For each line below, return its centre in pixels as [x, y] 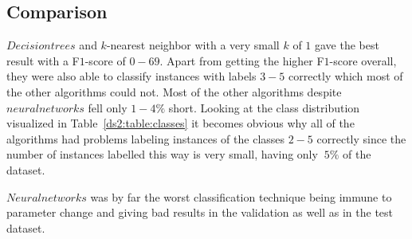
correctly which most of [345, 76]
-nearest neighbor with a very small [193, 45]
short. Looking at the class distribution [264, 107]
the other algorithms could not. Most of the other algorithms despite [174, 91]
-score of [105, 60]
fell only [108, 107]
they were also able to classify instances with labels [131, 76]
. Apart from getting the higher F [242, 60]
